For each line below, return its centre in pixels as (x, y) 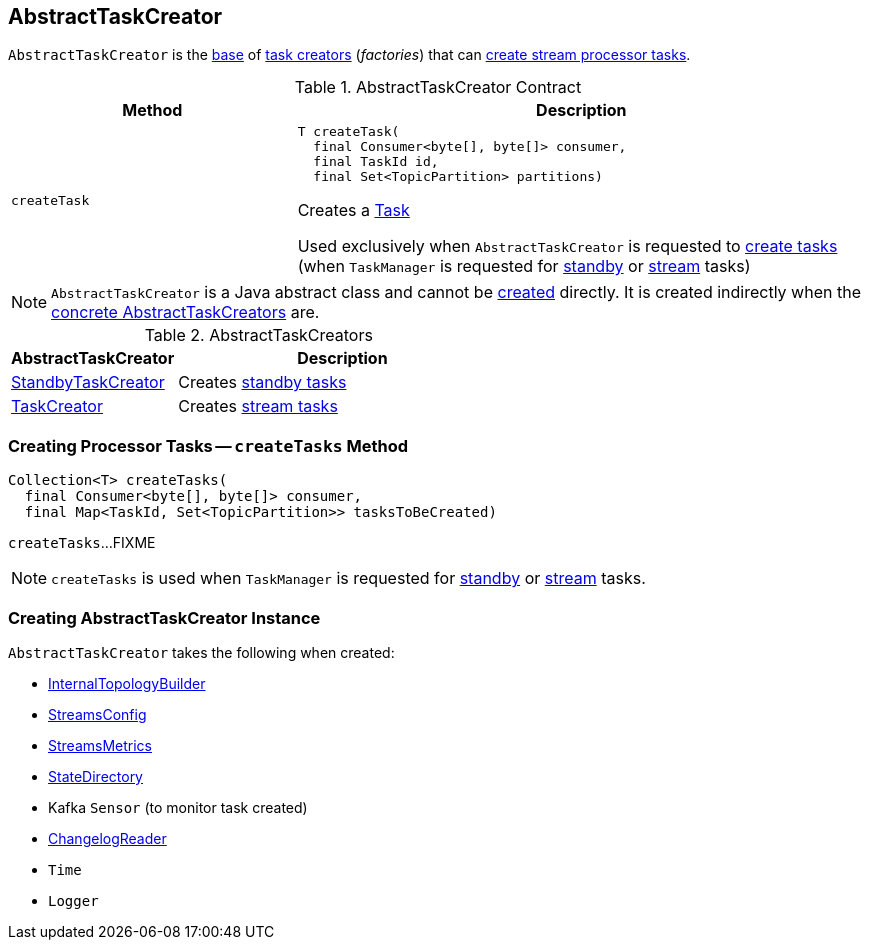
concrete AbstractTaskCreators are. (185, 312)
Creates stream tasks (258, 406)
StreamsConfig (97, 714)
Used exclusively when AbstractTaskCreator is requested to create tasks (567, 246)
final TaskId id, (376, 162)
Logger (73, 900)
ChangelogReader (107, 838)
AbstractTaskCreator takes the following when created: (201, 652)
